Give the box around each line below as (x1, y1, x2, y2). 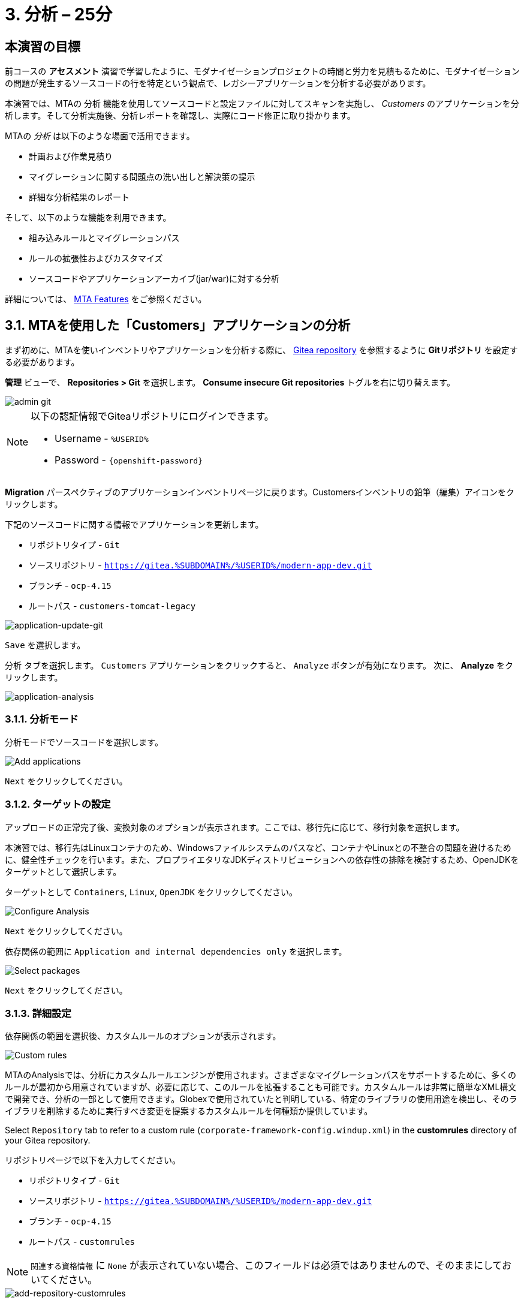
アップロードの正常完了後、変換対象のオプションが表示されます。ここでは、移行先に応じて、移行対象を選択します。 (5, 821, 465, 832)
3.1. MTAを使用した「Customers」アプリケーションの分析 (5, 317, 351, 333)
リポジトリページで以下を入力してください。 (5, 1155, 180, 1166)
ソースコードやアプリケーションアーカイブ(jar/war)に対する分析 (29, 273, 280, 284)
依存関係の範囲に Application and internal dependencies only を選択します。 (5, 946, 347, 956)
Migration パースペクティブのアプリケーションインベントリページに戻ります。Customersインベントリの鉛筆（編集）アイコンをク (5, 487, 515, 498)
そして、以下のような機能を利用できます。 (5, 212, 171, 223)
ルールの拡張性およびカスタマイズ (29, 253, 163, 264)
